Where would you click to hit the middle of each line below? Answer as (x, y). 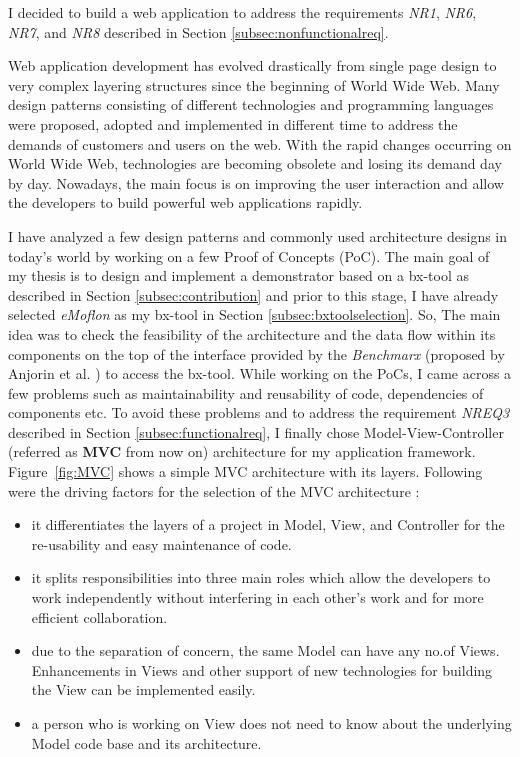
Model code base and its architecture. (146, 742)
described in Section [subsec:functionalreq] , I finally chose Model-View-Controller (256, 431)
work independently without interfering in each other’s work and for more (257, 597)
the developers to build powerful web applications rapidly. (185, 202)
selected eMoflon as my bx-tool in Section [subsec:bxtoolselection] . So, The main (254, 314)
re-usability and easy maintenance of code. (161, 543)
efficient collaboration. (99, 616)
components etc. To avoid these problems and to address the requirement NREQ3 (259, 412)
